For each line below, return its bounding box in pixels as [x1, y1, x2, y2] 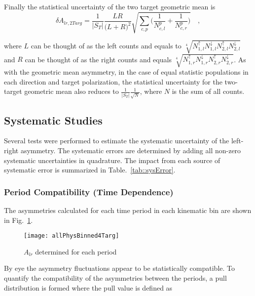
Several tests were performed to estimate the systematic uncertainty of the [4, 135, 229, 146]
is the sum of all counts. [172, 86, 245, 96]
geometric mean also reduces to [24, 86, 119, 96]
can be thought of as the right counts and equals [25, 54, 172, 64]
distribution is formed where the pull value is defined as [4, 282, 173, 293]
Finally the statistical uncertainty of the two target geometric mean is [4, 1, 216, 11]
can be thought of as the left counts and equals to [31, 40, 182, 50]
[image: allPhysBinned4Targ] [24, 232, 119, 240]
